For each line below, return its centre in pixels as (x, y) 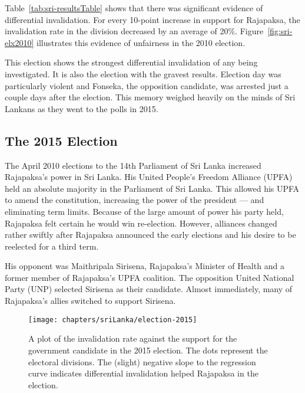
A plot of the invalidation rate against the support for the (133, 338)
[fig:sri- (280, 31)
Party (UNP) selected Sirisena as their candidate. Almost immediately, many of (149, 289)
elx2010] (19, 42)
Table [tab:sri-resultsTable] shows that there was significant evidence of (134, 8)
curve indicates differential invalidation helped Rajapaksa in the (143, 373)
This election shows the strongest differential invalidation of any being (131, 62)
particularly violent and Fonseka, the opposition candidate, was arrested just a (147, 85)
